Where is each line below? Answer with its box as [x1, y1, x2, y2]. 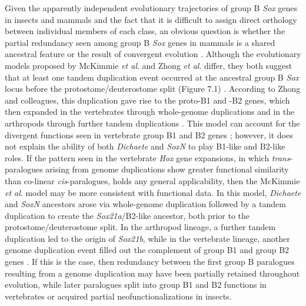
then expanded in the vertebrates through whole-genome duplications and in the [5, 105, 295, 118]
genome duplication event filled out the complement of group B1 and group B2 [5, 244, 290, 256]
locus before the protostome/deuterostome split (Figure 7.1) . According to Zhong [5, 82, 301, 95]
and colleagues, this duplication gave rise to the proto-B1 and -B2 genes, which [5, 94, 290, 106]
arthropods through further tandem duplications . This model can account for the [5, 117, 300, 129]
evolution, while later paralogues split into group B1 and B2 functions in [5, 278, 267, 291]
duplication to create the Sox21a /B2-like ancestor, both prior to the [5, 209, 250, 221]
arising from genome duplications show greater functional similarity [45, 163, 289, 175]
